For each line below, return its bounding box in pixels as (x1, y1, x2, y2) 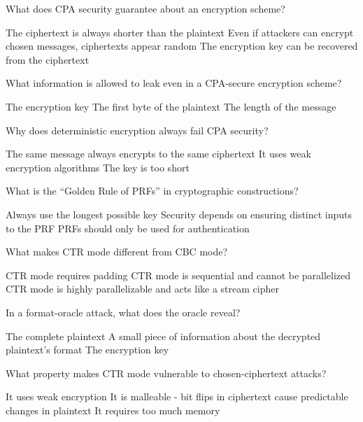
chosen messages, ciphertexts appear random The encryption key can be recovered (6, 38, 358, 53)
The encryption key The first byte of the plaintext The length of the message (6, 99, 336, 113)
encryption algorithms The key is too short (6, 160, 190, 174)
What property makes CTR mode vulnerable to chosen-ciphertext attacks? (6, 365, 327, 380)
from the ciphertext (6, 52, 90, 66)
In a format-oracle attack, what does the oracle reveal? (6, 304, 241, 319)
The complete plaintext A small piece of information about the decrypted (6, 328, 321, 343)
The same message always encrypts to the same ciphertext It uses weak (6, 146, 311, 161)
